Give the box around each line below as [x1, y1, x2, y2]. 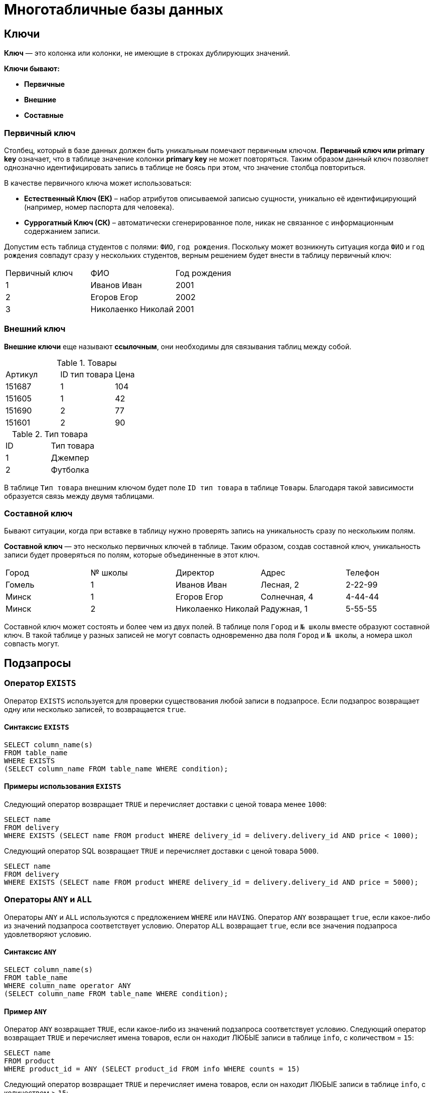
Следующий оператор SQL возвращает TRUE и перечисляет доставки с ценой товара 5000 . [4, 847, 319, 856]
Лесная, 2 [260, 580, 300, 590]
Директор [176, 568, 214, 578]
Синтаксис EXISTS [4, 723, 69, 732]
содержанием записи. [24, 226, 100, 235]
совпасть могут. [4, 639, 60, 648]
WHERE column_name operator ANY [4, 982, 131, 990]
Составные [24, 111, 64, 120]
